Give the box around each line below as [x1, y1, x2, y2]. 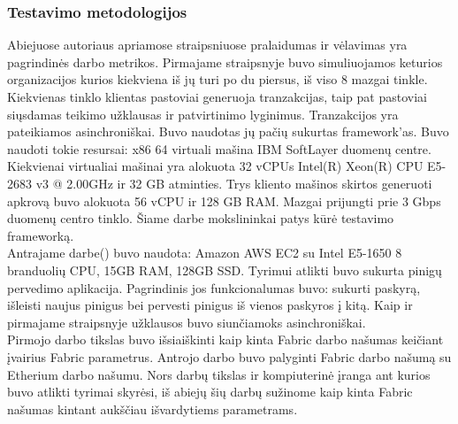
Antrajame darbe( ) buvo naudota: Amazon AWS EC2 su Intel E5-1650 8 [7, 243, 402, 262]
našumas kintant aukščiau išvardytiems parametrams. [7, 399, 298, 418]
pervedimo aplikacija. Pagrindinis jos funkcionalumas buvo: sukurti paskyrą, [7, 278, 421, 297]
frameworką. [7, 226, 74, 244]
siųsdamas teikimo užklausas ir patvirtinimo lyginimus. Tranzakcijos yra [7, 104, 399, 123]
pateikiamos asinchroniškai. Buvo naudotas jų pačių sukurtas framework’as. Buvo [7, 122, 449, 141]
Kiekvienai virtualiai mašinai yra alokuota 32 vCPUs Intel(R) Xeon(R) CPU [7, 157, 424, 175]
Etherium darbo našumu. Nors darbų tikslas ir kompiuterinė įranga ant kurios [7, 365, 431, 383]
